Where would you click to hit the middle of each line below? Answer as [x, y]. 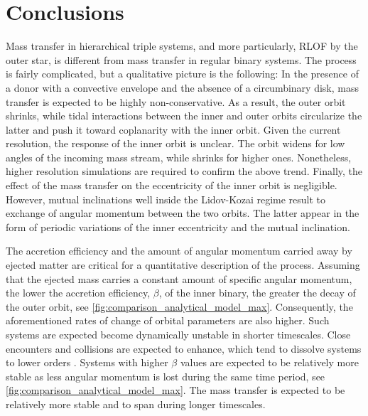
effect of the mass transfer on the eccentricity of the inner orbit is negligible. [172, 185]
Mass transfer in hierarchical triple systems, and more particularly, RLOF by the [182, 46]
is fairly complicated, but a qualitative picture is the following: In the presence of [182, 74]
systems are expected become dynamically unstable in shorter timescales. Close [178, 334]
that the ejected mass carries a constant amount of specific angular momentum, [179, 278]
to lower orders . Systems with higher [87, 362]
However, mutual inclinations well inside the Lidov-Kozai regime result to [166, 199]
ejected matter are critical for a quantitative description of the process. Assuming [183, 265]
